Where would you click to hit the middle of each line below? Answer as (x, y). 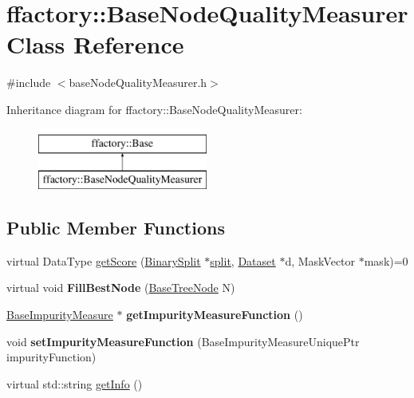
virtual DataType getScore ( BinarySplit (104, 260)
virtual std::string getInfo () (75, 383)
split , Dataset (243, 260)
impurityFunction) (51, 357)
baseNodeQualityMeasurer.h (138, 83)
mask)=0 (386, 260)
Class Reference (95, 44)
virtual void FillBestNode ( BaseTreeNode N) (121, 288)
